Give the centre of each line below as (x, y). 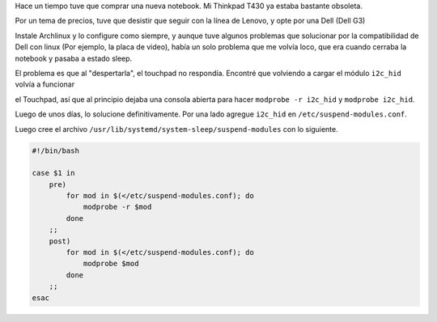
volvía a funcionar (45, 84)
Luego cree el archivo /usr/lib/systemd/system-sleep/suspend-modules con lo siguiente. (177, 129)
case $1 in (53, 173)
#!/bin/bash (56, 150)
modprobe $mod (111, 264)
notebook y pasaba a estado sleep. (74, 58)
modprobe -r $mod (117, 207)
